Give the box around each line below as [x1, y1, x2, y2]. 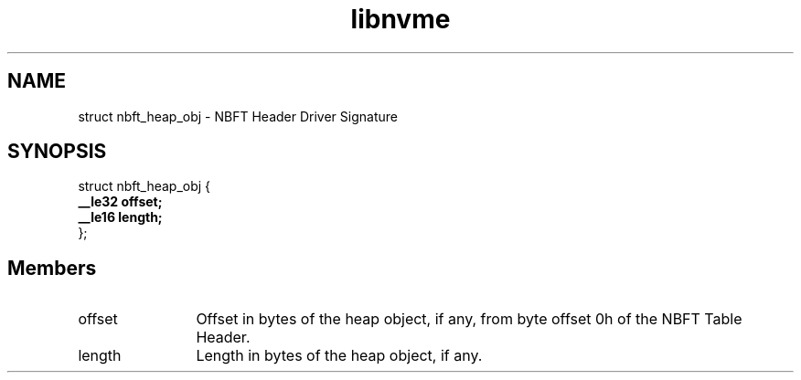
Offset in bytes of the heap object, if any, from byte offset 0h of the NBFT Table [196, 310, 742, 329]
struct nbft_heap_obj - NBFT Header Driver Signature [78, 108, 398, 124]
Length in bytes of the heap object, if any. [196, 346, 483, 365]
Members [7, 256, 97, 280]
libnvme [350, 4, 451, 35]
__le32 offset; [78, 194, 163, 210]
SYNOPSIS [7, 140, 107, 164]
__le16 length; [78, 209, 163, 226]
